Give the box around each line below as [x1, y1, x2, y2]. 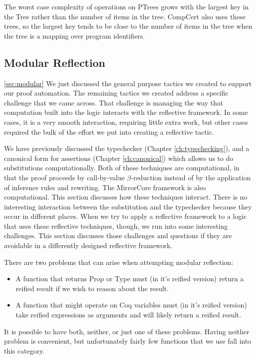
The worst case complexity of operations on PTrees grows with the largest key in [4, 1, 249, 11]
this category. [4, 345, 44, 356]
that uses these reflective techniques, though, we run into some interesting [4, 220, 228, 231]
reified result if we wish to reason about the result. [15, 283, 169, 293]
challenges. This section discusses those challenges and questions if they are [4, 230, 232, 241]
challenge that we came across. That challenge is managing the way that [4, 97, 223, 107]
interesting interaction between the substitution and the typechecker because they [4, 201, 252, 211]
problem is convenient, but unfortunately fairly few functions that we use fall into [4, 336, 252, 346]
